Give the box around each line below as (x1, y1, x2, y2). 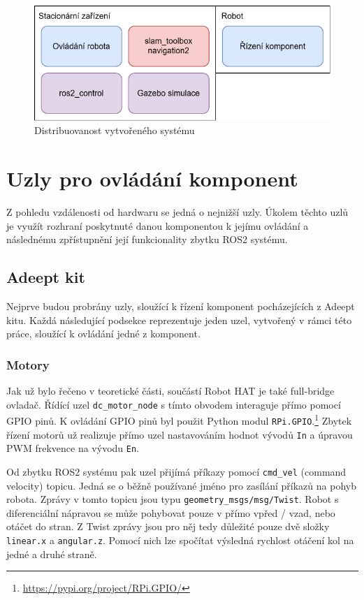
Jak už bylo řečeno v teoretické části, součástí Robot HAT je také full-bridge (6, 383, 335, 397)
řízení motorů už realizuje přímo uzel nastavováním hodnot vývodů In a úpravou (6, 427, 353, 441)
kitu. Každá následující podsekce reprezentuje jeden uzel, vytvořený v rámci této (6, 312, 352, 327)
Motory (6, 356, 50, 373)
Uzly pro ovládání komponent (6, 164, 298, 193)
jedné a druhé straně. (6, 546, 97, 561)
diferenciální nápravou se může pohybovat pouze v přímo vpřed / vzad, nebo (6, 505, 335, 520)
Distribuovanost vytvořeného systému (34, 123, 195, 138)
